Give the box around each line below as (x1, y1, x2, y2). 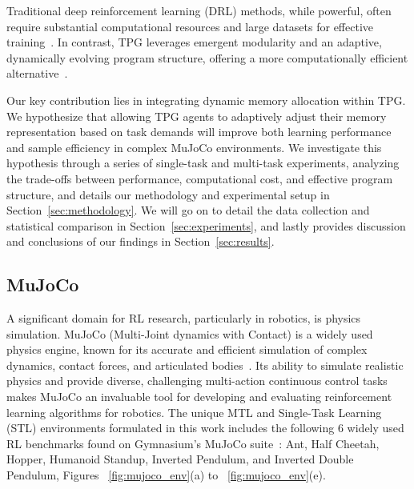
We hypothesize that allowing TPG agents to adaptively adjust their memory (6, 107, 387, 124)
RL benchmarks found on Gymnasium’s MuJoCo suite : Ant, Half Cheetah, (6, 435, 380, 451)
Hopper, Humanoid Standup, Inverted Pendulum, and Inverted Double (6, 451, 354, 467)
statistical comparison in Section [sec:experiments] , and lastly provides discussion (6, 217, 406, 234)
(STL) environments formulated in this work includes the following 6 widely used (6, 419, 404, 436)
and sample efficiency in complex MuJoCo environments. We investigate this (6, 138, 382, 155)
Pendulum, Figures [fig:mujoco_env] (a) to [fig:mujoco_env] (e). (6, 467, 326, 483)
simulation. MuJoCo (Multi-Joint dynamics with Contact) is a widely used (6, 325, 373, 342)
